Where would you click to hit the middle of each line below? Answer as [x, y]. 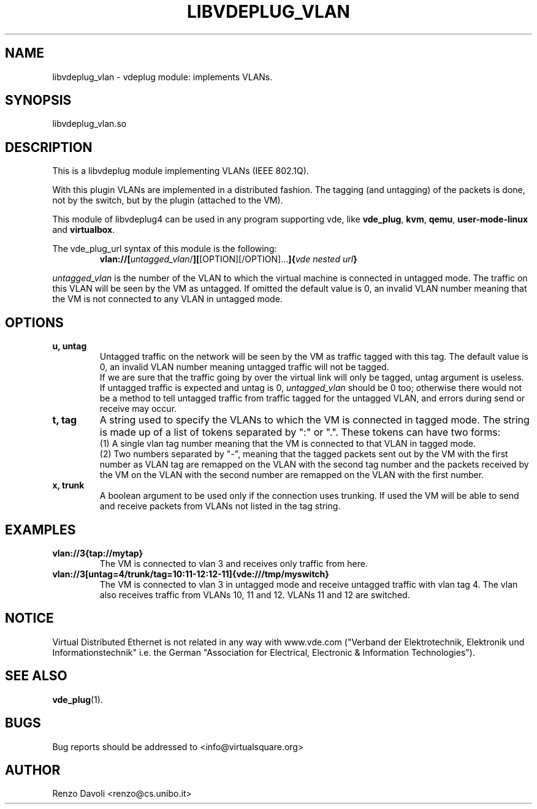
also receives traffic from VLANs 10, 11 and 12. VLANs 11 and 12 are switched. [255, 594]
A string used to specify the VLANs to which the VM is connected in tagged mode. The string [314, 420]
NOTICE [29, 618]
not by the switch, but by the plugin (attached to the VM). [168, 200]
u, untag [70, 346]
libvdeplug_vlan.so [89, 124]
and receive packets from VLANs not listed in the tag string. [220, 506]
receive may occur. [138, 409]
